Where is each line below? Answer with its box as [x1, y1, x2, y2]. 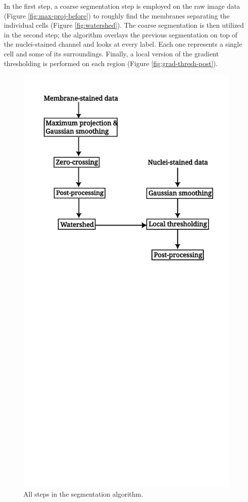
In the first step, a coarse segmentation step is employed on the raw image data [4, 1, 240, 11]
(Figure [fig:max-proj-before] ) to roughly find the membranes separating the [4, 10, 230, 20]
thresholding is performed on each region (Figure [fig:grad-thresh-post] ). [4, 58, 218, 68]
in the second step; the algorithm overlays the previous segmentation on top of [4, 29, 238, 39]
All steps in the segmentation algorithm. [23, 488, 143, 499]
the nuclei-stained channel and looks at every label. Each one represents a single [4, 39, 242, 49]
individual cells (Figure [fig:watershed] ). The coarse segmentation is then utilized [4, 20, 244, 30]
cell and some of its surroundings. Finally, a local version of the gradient [4, 48, 219, 58]
